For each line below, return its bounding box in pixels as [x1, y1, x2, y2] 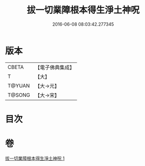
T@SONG [7, 91, 31, 98]
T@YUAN [7, 82, 30, 89]
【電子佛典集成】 [35, 64, 75, 71]
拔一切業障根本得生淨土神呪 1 [5, 155, 65, 161]
